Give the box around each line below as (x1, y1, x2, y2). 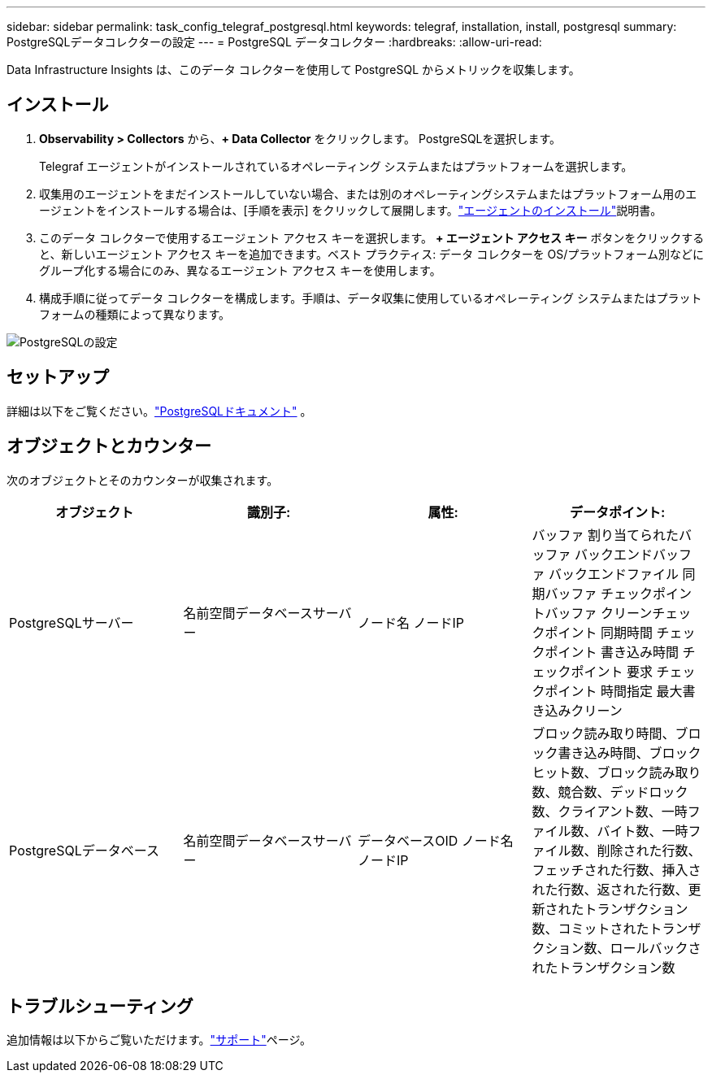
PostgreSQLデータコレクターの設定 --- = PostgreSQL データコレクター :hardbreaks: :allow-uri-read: (7, 35, 542, 49)
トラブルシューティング (7, 995, 193, 1016)
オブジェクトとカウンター (7, 436, 211, 457)
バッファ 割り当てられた (532, 526, 679, 543)
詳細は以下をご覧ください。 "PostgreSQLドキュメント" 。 (7, 403, 312, 418)
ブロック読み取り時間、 (532, 724, 675, 742)
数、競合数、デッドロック (532, 783, 688, 800)
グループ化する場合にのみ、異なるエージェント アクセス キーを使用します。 (39, 263, 441, 277)
